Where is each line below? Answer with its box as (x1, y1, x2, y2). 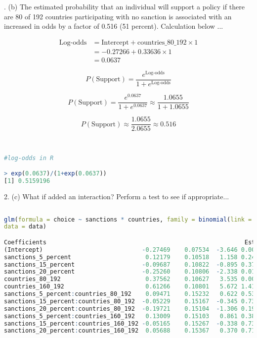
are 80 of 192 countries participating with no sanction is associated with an (4, 11, 232, 21)
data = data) (4, 223, 46, 230)
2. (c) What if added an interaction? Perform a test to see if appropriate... (4, 191, 229, 202)
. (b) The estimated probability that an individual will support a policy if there (4, 1, 245, 11)
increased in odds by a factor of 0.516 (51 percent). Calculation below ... (4, 21, 223, 31)
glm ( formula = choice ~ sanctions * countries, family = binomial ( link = (4, 216, 252, 223)
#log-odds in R (4, 154, 54, 162)
